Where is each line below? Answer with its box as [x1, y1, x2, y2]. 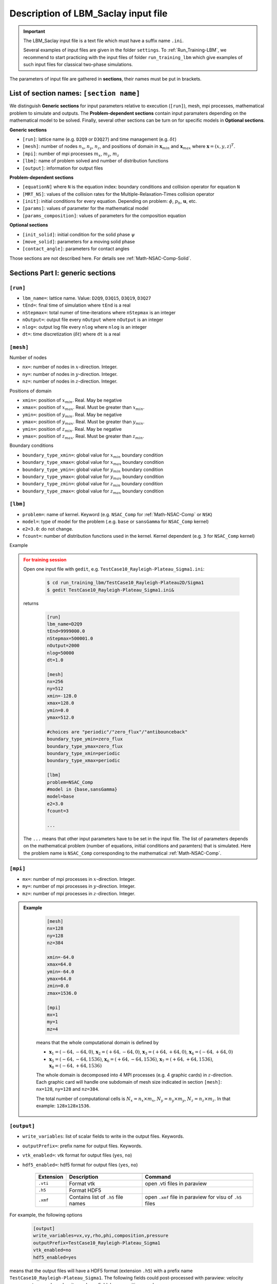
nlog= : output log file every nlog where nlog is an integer [22, 324, 147, 330]
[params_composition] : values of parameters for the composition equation [22, 212, 187, 218]
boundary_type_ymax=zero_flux [47, 743, 123, 749]
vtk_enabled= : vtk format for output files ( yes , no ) [22, 1152, 132, 1158]
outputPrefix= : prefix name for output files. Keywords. [22, 1143, 143, 1149]
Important [23, 28, 46, 34]
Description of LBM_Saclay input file [9, 8, 168, 19]
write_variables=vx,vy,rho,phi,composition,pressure [33, 1233, 169, 1239]
